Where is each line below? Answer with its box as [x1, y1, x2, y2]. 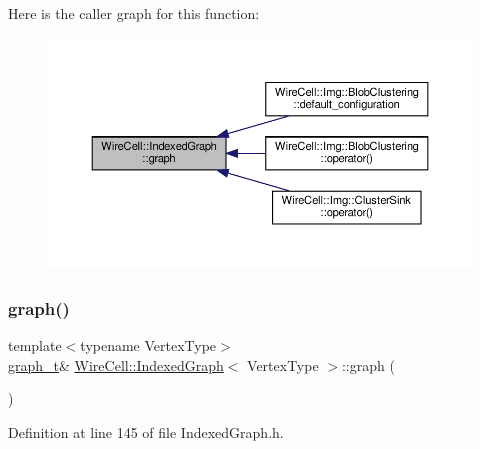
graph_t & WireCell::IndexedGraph [8, 354, 224, 375]
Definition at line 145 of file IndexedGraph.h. [8, 421, 284, 442]
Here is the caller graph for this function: [8, 3, 260, 23]
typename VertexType [80, 335, 217, 356]
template [8, 335, 62, 356]
